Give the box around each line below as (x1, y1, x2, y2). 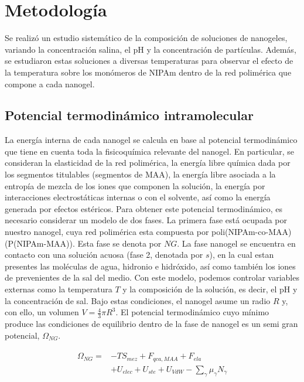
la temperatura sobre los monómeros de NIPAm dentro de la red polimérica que (5, 66, 292, 78)
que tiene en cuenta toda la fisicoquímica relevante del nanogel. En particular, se (5, 145, 294, 157)
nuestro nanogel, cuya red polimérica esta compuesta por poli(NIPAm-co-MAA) (5, 226, 292, 238)
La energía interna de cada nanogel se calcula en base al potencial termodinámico (5, 134, 298, 146)
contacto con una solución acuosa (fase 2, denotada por (5, 248, 203, 261)
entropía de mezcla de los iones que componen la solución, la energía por (5, 179, 265, 192)
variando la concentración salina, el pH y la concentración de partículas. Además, (5, 43, 296, 55)
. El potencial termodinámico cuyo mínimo (115, 306, 269, 318)
